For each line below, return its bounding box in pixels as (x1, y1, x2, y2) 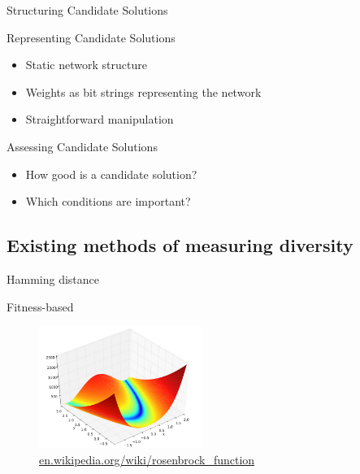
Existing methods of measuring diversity (7, 233, 353, 258)
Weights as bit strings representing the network (25, 83, 262, 100)
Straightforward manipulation (25, 111, 174, 128)
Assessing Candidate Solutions (7, 137, 158, 154)
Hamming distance (7, 270, 100, 287)
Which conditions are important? (25, 193, 191, 210)
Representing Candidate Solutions (7, 28, 176, 46)
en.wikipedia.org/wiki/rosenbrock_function (39, 450, 255, 467)
